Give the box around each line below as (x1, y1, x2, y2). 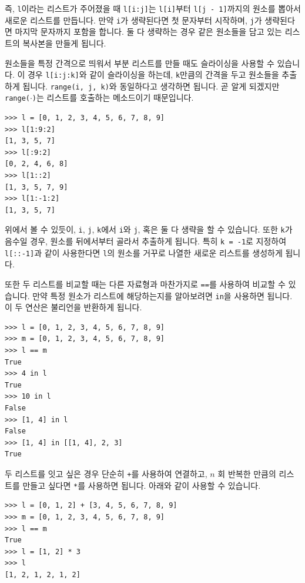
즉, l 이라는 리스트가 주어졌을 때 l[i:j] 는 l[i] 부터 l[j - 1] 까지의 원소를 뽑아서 (5, 2, 301, 14)
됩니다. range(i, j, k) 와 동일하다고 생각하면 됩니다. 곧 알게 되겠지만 (22, 79, 280, 92)
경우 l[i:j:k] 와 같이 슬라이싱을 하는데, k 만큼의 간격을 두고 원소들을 (27, 68, 279, 81)
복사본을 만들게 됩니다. (22, 37, 106, 49)
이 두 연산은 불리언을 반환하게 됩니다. (5, 301, 142, 313)
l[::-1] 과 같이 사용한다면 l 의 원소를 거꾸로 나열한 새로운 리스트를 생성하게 (5, 246, 283, 259)
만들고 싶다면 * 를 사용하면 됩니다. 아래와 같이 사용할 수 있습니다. (22, 479, 261, 491)
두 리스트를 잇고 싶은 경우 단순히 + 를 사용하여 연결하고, (5, 468, 207, 479)
